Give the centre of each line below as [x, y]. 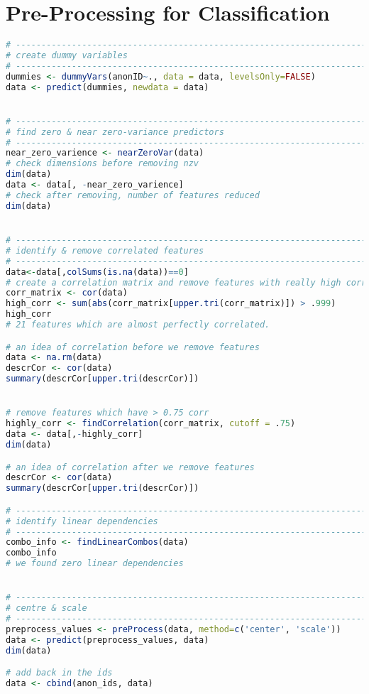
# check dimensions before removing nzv [103, 164]
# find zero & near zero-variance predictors [115, 132]
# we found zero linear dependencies [95, 564]
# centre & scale [46, 608]
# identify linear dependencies [82, 521]
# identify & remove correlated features [105, 250]
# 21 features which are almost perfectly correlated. [138, 325]
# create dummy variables [67, 55]
